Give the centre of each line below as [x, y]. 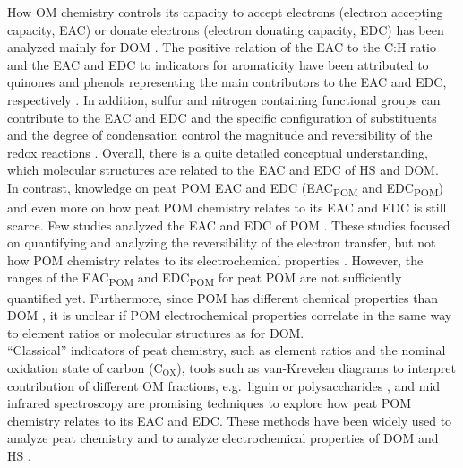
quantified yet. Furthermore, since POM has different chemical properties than [223, 297]
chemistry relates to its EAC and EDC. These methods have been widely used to [230, 420]
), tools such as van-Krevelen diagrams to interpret [316, 367]
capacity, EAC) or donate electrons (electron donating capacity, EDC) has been [226, 29]
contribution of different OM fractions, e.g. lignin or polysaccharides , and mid [224, 385]
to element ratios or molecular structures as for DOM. [156, 332]
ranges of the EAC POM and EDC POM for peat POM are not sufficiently [205, 279]
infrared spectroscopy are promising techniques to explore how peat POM [210, 403]
